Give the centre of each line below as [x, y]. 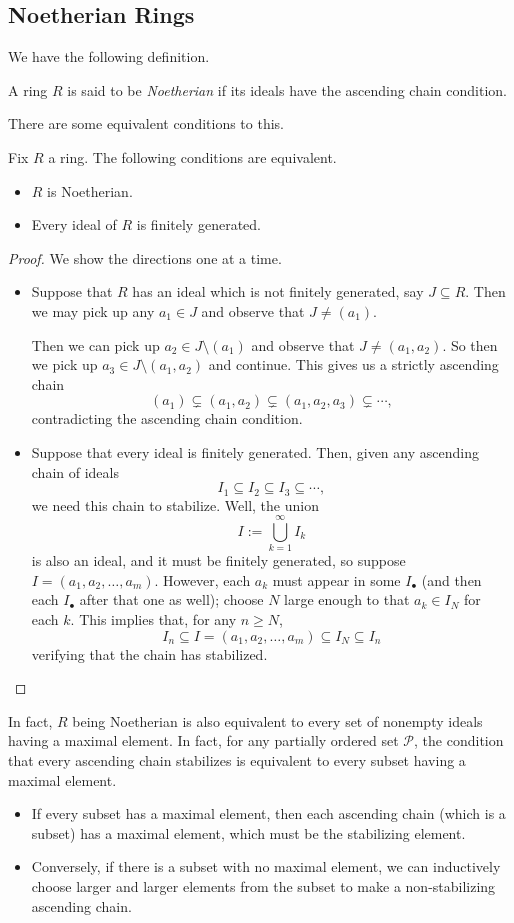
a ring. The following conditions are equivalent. [192, 156]
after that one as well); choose [171, 599]
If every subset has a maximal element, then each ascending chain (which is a [268, 813]
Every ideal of [74, 224]
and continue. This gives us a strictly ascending [353, 364]
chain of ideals [75, 471]
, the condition [459, 740]
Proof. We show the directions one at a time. [145, 257]
